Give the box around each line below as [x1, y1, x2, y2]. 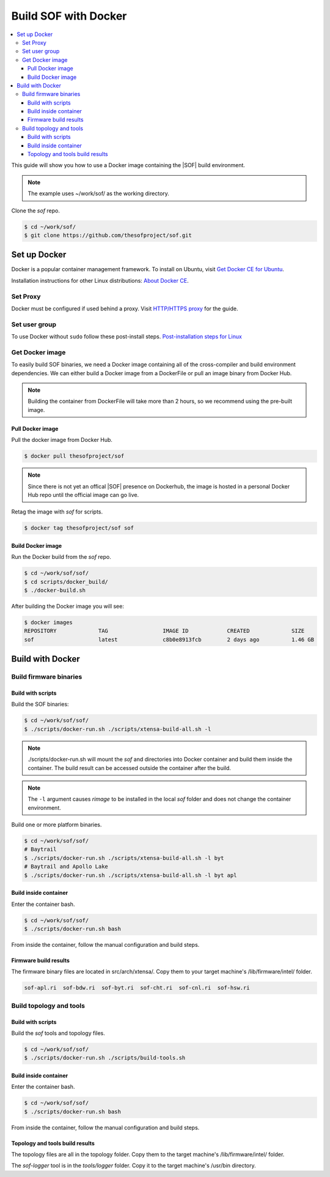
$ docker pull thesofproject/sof [24, 453, 125, 460]
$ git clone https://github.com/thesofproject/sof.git [24, 231, 192, 239]
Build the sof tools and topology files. [11, 1029, 105, 1037]
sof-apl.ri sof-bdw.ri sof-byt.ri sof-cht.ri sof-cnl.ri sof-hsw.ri [24, 984, 250, 992]
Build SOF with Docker [11, 9, 127, 23]
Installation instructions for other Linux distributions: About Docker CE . [11, 277, 189, 284]
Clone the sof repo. [11, 207, 61, 214]
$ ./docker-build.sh [24, 587, 86, 594]
